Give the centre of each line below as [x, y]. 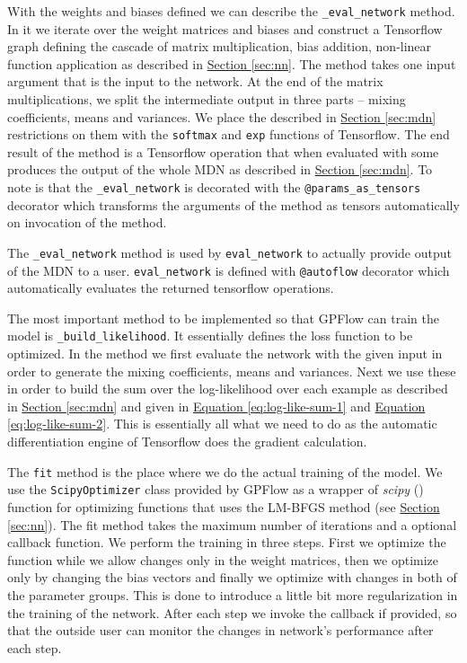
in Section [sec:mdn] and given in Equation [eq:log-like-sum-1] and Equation [216, 406]
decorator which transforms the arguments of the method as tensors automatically [233, 204]
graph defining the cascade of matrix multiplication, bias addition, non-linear [220, 46]
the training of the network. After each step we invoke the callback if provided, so [232, 612]
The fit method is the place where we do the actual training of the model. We [225, 471]
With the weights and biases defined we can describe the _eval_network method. [231, 11]
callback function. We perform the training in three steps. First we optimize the [227, 542]
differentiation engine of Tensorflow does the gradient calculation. [187, 442]
